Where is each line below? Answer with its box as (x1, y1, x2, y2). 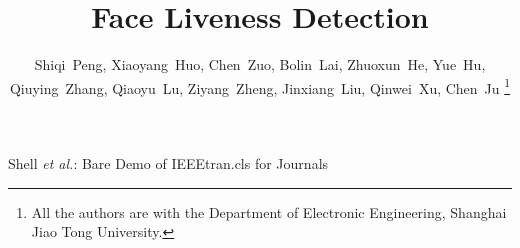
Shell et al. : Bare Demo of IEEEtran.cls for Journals (8, 152, 329, 173)
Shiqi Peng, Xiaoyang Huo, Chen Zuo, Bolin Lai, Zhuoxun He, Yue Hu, (34, 54, 486, 75)
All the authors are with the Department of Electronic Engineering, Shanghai (31, 201, 507, 222)
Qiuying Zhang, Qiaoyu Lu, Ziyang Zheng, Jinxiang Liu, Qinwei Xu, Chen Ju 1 (9, 74, 511, 98)
